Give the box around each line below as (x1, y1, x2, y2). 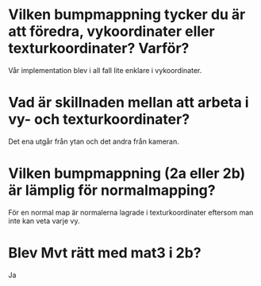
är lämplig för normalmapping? (8, 181, 216, 199)
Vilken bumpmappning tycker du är (8, 6, 246, 24)
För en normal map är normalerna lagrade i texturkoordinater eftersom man (8, 207, 254, 217)
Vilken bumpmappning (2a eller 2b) (8, 164, 246, 183)
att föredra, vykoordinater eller (8, 22, 216, 41)
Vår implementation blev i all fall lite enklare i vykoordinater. (8, 65, 202, 75)
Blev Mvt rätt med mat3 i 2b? (8, 244, 202, 261)
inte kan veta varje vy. (8, 216, 80, 226)
